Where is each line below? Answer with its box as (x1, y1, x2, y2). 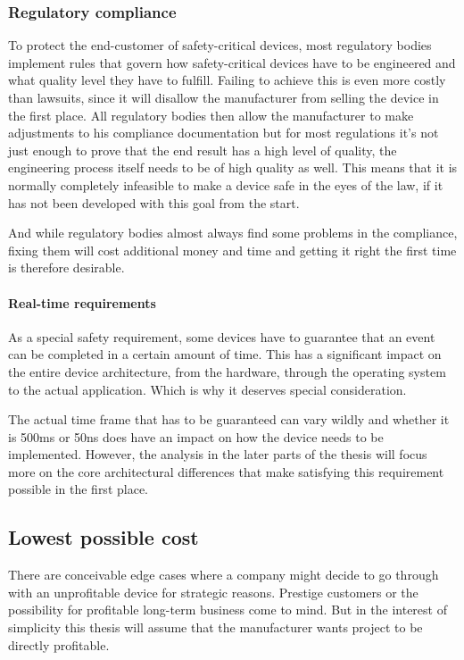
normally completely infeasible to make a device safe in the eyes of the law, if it (8, 175, 443, 194)
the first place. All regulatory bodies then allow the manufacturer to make (8, 105, 414, 124)
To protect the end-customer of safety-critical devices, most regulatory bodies (8, 36, 432, 54)
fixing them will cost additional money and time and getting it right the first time (8, 240, 457, 259)
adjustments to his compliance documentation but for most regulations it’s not (8, 123, 439, 142)
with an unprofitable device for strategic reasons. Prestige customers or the (8, 582, 418, 601)
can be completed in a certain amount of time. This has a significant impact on (8, 345, 442, 363)
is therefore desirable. (8, 258, 125, 277)
